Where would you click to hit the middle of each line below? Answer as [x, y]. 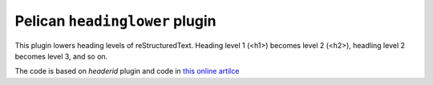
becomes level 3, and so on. [61, 56]
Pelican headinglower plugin [115, 21]
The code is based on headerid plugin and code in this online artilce [127, 71]
